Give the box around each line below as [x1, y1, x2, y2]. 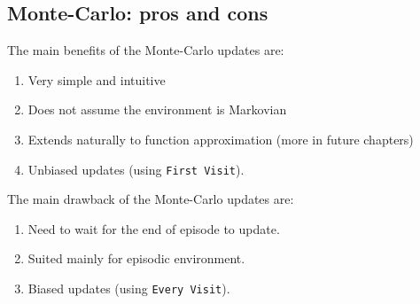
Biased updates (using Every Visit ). [27, 279, 230, 298]
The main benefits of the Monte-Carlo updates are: [7, 41, 284, 59]
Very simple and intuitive [27, 70, 166, 89]
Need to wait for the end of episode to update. [27, 219, 280, 238]
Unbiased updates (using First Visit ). [27, 160, 245, 178]
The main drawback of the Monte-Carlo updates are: [7, 190, 294, 208]
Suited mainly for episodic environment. [27, 249, 245, 268]
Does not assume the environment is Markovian [27, 100, 287, 119]
